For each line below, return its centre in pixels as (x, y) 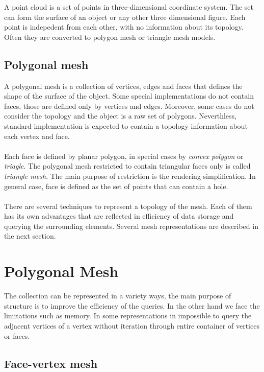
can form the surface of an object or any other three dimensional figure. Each (125, 17)
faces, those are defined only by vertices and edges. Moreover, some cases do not (129, 106)
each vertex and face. (37, 136)
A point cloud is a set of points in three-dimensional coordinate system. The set (129, 7)
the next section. (30, 236)
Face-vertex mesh (51, 363)
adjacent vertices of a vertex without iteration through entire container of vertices (132, 325)
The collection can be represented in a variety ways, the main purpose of (118, 296)
